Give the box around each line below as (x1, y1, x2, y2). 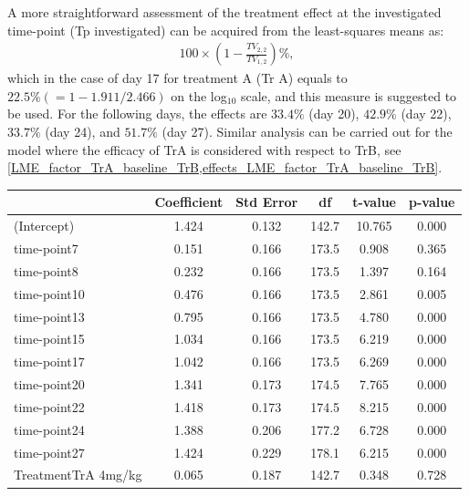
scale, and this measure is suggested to (240, 86, 457, 105)
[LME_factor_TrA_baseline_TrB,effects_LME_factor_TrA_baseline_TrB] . (7, 158, 443, 177)
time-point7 (14, 238, 78, 257)
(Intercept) (14, 216, 75, 235)
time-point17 (14, 352, 85, 371)
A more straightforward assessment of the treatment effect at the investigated (7, 3, 442, 21)
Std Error (235, 192, 298, 212)
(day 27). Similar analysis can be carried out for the (162, 122, 453, 140)
